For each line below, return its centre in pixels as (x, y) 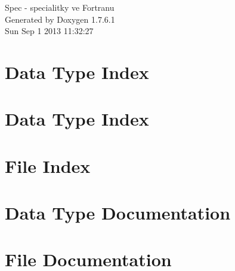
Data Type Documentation (118, 213)
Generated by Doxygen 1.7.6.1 (60, 19)
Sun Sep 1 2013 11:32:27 (49, 31)
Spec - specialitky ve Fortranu (60, 7)
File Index (48, 165)
